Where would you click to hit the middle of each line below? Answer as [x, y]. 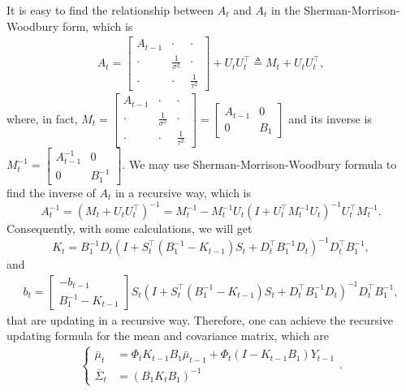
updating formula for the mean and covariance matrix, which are [168, 336]
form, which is [97, 26]
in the [285, 10]
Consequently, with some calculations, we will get [130, 228]
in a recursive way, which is [183, 192]
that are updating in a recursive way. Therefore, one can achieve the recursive [200, 319]
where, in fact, [42, 119]
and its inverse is [330, 119]
